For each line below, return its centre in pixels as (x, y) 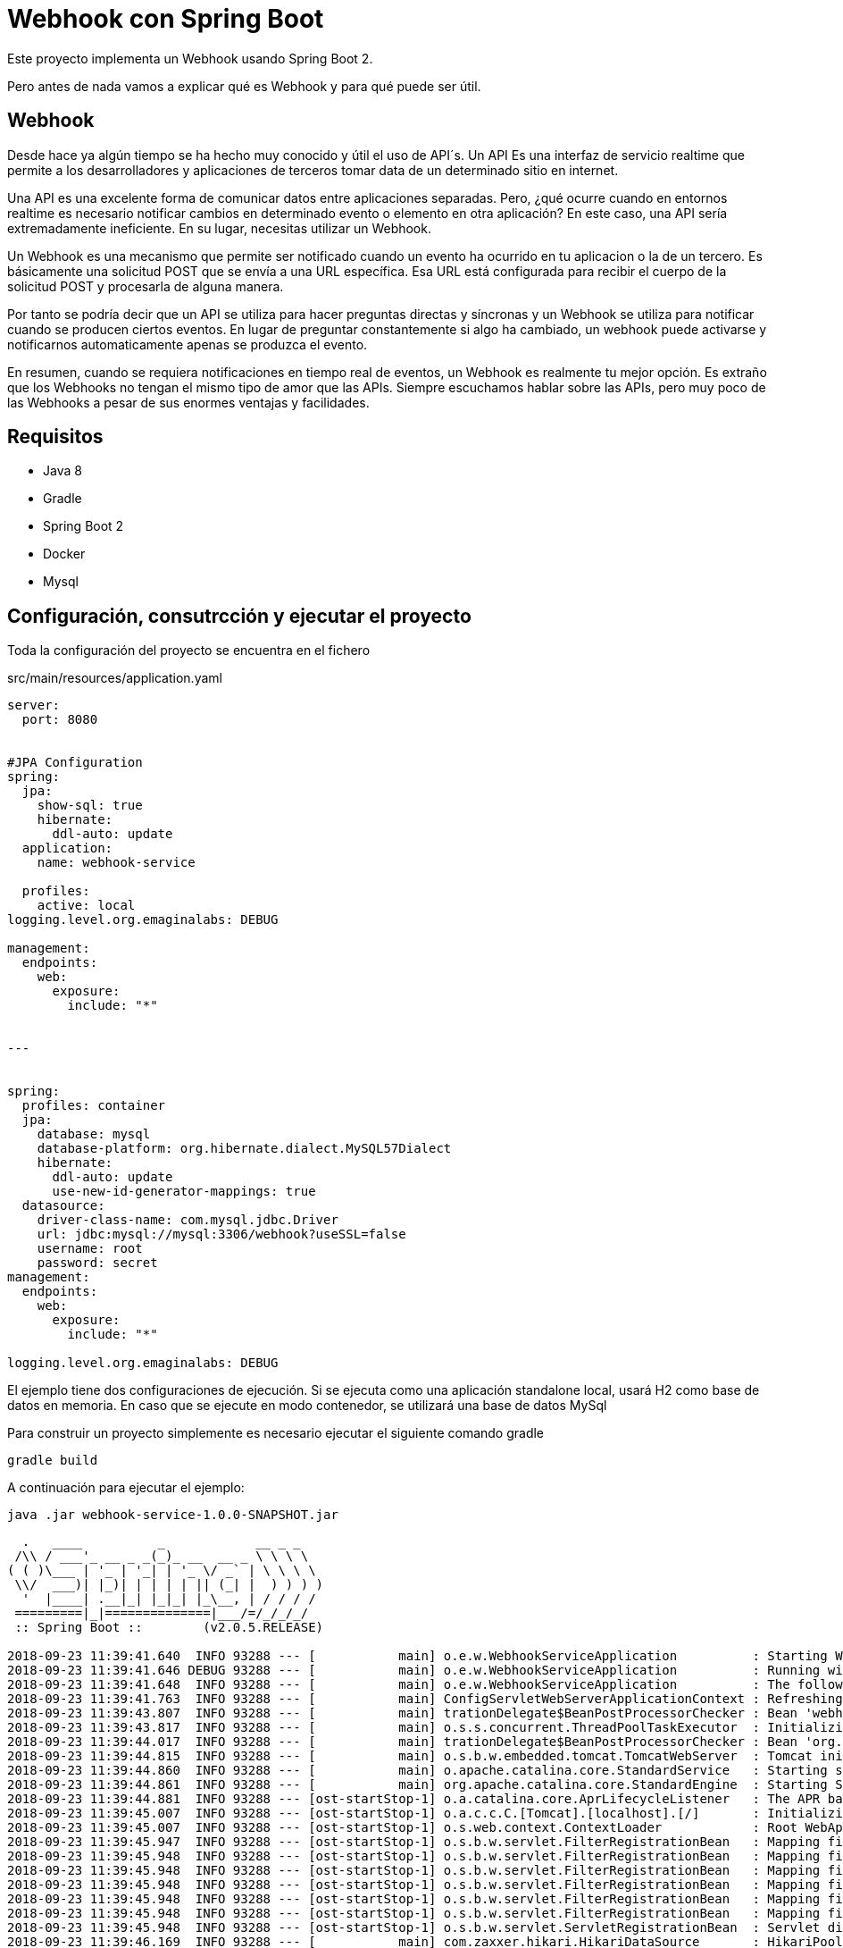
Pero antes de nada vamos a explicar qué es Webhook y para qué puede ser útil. (244, 86)
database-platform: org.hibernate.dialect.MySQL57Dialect (244, 1149)
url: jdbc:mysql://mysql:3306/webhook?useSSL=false (221, 1234)
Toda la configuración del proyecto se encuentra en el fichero (189, 651)
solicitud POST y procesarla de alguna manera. (146, 286)
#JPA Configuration (75, 763)
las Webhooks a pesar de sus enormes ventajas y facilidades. (188, 402)
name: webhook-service (116, 863)
